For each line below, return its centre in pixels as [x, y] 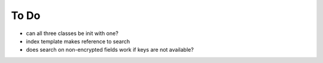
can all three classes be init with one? [72, 33]
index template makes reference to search [78, 41]
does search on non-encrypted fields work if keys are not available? [110, 50]
